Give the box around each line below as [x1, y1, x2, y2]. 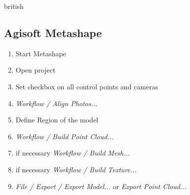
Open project [15, 65, 56, 75]
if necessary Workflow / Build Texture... [15, 164, 137, 174]
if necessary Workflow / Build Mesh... [15, 148, 130, 158]
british [4, 1, 24, 11]
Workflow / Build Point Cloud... [15, 131, 114, 141]
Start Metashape [15, 48, 66, 58]
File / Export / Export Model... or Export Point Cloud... [15, 181, 187, 191]
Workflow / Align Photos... [15, 98, 98, 108]
